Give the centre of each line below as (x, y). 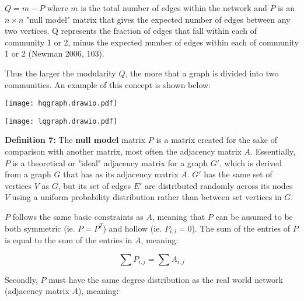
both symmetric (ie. (40, 228)
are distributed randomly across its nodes (219, 185)
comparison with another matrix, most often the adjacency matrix (123, 151)
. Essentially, (273, 151)
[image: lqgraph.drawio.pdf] (61, 121)
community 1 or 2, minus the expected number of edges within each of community (152, 42)
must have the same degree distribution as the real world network (166, 279)
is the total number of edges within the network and (174, 8)
